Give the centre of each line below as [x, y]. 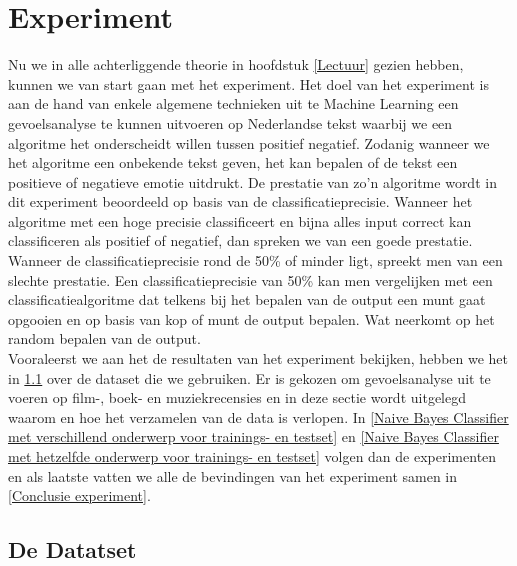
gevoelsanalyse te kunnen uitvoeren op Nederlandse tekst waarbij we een [230, 122]
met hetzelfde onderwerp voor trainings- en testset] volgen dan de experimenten [252, 456]
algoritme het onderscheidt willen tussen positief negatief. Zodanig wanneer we [249, 142]
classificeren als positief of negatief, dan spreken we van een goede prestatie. [240, 240]
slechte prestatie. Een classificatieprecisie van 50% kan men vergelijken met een [250, 279]
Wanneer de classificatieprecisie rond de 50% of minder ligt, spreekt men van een [255, 260]
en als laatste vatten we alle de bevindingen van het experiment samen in [233, 475]
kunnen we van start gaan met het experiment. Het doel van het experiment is [248, 83]
